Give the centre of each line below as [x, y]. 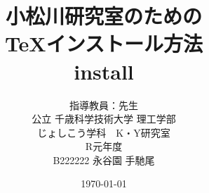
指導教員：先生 [104, 105]
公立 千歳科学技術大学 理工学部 [104, 119]
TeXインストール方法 [104, 43]
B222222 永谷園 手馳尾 [104, 160]
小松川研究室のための [103, 16]
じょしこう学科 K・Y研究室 [104, 132]
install [104, 71]
